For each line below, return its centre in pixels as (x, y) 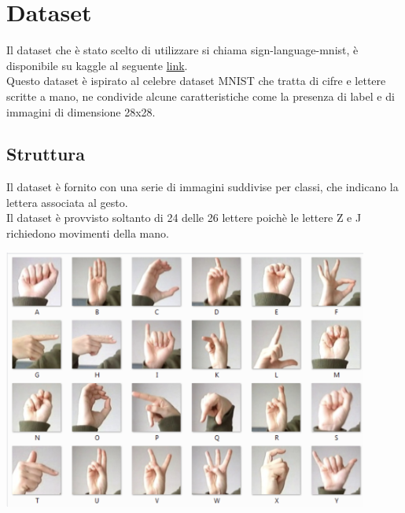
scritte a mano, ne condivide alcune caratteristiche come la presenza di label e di (201, 96)
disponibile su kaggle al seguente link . (97, 65)
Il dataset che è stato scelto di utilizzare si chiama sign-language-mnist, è (182, 50)
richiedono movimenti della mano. (88, 233)
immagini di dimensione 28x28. (81, 111)
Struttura (46, 154)
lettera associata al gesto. (67, 202)
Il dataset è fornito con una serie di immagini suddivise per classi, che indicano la (202, 187)
